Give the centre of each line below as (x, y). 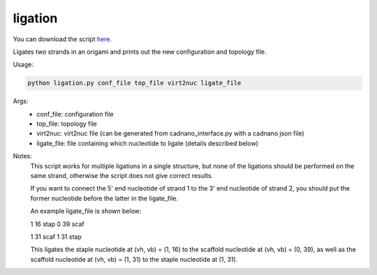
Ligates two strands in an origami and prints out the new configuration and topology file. (140, 52)
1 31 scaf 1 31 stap (56, 237)
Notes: (22, 156)
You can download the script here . (62, 39)
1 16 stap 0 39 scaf (57, 224)
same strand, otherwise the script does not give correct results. (122, 176)
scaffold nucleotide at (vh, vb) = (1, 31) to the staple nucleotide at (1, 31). (134, 259)
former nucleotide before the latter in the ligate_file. (104, 198)
